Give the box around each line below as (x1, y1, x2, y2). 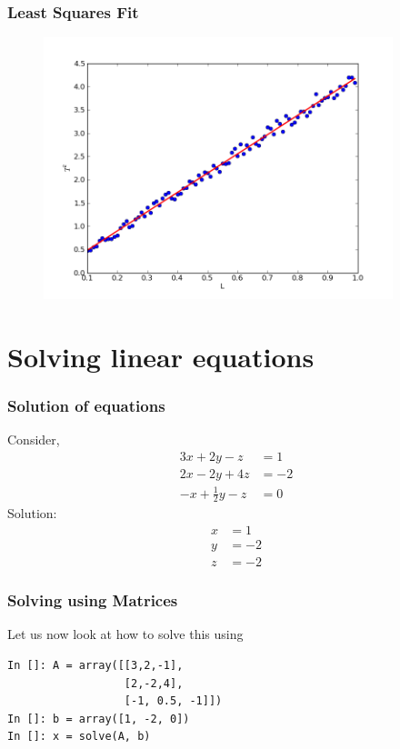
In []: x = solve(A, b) (7, 730, 151, 744)
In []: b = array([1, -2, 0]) (7, 712, 190, 725)
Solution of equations (7, 394, 165, 417)
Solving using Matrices (7, 589, 178, 612)
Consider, (7, 430, 60, 449)
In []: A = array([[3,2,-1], (7, 658, 184, 672)
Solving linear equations (7, 338, 315, 374)
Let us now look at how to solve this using (7, 624, 244, 644)
